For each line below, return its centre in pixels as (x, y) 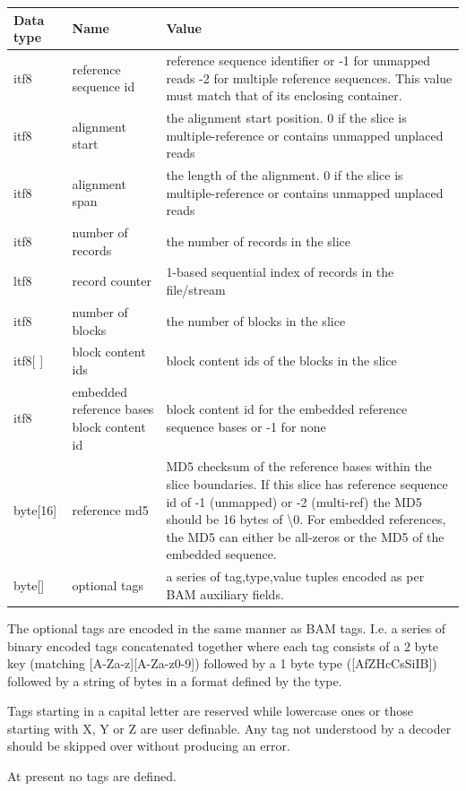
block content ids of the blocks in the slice (281, 361)
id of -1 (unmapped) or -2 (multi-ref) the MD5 (294, 501)
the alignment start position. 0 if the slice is (286, 117)
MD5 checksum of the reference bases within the (299, 466)
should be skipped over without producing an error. (149, 746)
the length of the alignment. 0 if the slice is (285, 175)
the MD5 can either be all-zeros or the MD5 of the (305, 536)
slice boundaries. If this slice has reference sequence (307, 484)
